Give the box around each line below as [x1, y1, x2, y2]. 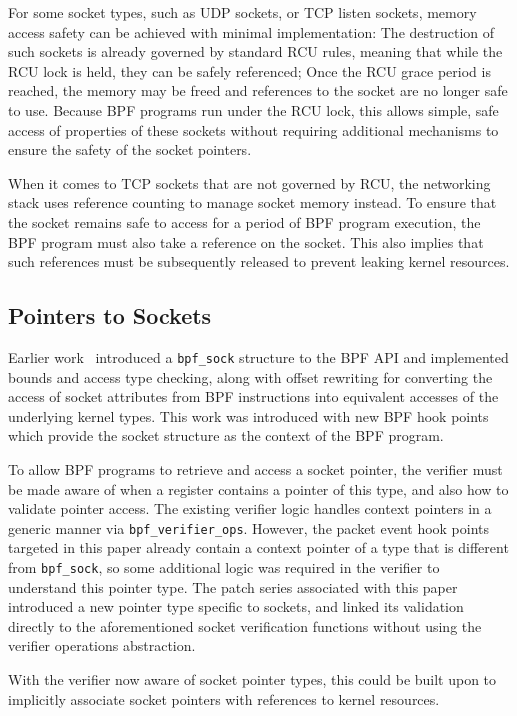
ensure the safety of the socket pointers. [8, 139, 252, 160]
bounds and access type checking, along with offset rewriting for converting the [8, 366, 493, 387]
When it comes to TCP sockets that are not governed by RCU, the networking [8, 172, 491, 193]
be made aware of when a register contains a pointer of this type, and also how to [8, 478, 509, 499]
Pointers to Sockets [8, 300, 212, 331]
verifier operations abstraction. [8, 635, 196, 656]
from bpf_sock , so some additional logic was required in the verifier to [8, 556, 440, 577]
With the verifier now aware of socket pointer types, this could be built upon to [8, 669, 497, 690]
